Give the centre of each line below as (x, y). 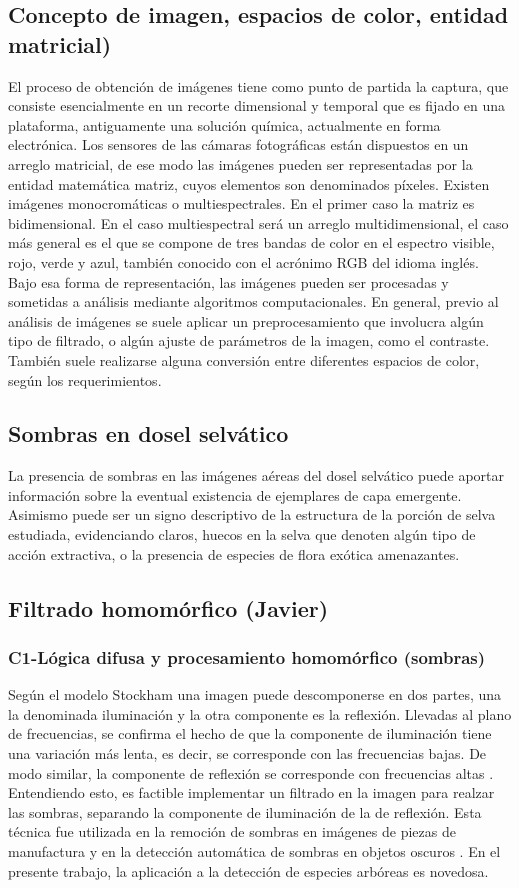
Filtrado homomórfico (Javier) (168, 607)
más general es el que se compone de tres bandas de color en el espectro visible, (251, 242)
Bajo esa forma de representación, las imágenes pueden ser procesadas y (228, 281)
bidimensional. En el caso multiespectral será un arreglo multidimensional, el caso (258, 222)
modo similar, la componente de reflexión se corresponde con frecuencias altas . (251, 772)
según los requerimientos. (85, 379)
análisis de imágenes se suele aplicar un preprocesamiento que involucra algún (246, 320)
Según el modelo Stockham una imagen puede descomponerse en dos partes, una (255, 694)
